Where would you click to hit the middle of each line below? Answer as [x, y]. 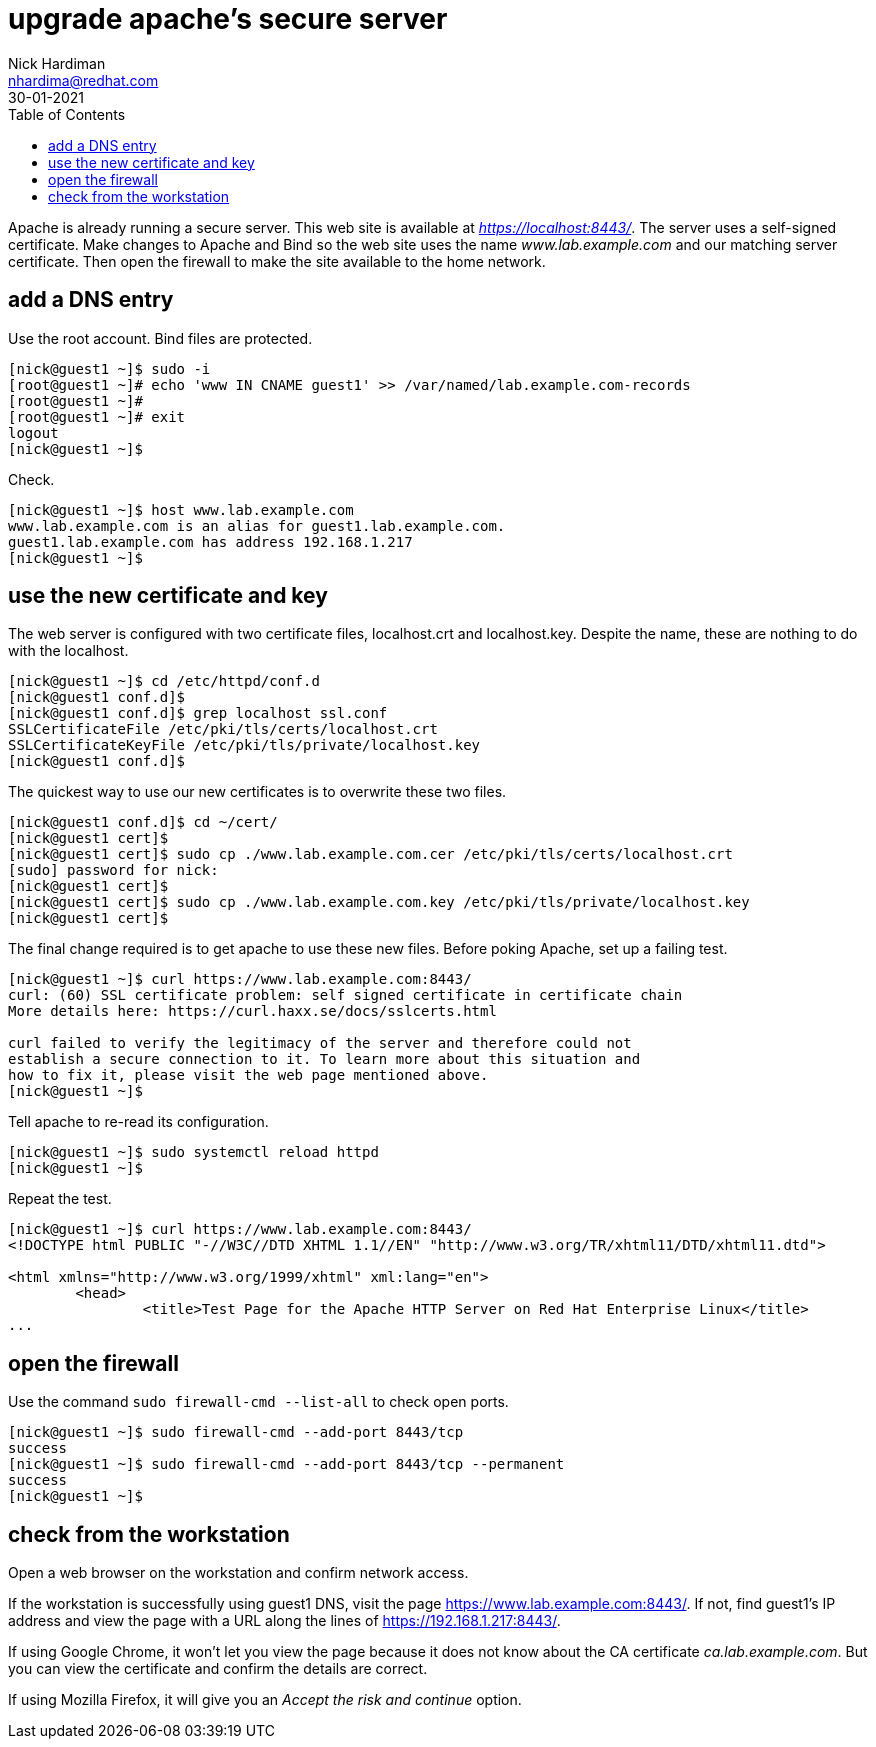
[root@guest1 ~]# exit [97, 416]
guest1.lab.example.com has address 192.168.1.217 [210, 541]
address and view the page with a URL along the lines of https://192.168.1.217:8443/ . [284, 1621]
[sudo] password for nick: [113, 870]
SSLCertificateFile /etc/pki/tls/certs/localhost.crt [223, 729]
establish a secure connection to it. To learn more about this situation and [324, 1059]
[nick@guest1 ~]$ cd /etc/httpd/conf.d [164, 681]
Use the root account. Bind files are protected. [160, 338]
